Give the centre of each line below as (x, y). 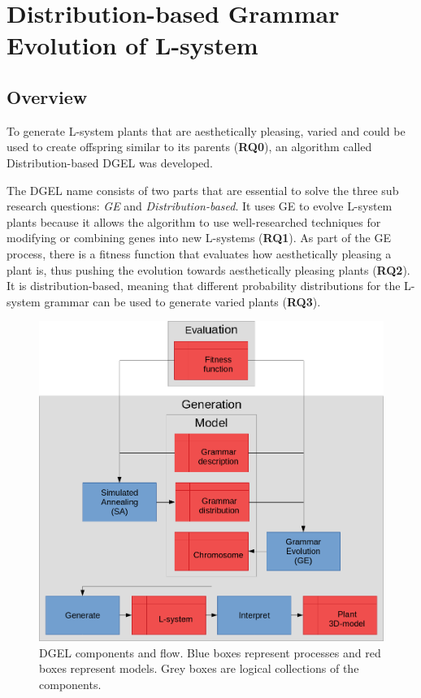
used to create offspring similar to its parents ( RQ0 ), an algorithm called (189, 147)
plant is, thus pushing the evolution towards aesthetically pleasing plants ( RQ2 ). (208, 269)
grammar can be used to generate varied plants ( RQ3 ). (182, 301)
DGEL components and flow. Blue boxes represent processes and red (210, 652)
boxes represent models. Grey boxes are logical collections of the (199, 668)
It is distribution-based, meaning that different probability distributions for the (204, 286)
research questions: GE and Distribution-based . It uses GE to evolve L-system (200, 206)
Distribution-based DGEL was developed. (110, 162)
